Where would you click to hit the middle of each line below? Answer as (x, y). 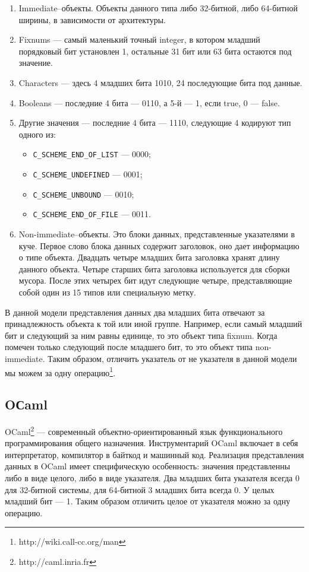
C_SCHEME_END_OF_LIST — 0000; (92, 154)
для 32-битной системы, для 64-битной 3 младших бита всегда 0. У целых (140, 489)
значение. (36, 63)
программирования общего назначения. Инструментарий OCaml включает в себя (152, 443)
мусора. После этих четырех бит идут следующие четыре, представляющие (155, 280)
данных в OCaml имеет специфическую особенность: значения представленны (148, 466)
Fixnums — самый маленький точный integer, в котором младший (139, 39)
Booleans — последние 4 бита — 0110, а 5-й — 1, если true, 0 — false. (149, 102)
